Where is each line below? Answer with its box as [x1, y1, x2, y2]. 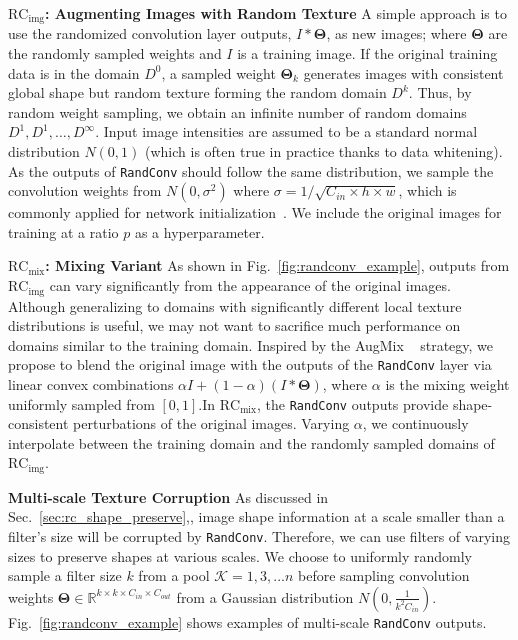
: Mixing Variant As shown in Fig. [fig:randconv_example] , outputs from [45, 255, 510, 276]
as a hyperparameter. [134, 221, 265, 242]
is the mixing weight [385, 373, 510, 394]
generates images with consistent [303, 62, 504, 83]
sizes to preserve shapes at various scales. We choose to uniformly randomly [8, 545, 473, 566]
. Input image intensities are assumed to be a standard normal [95, 121, 478, 142]
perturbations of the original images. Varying [73, 413, 350, 434]
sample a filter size [8, 565, 122, 586]
